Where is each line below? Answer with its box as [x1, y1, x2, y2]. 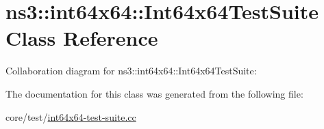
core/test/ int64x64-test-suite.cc [5, 109, 136, 124]
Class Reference [5, 24, 158, 52]
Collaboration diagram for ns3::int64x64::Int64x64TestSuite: [5, 63, 257, 78]
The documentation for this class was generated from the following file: [5, 86, 303, 100]
